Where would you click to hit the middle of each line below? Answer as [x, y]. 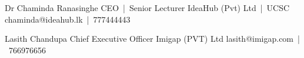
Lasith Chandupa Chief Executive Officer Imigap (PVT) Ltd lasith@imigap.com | [152, 39]
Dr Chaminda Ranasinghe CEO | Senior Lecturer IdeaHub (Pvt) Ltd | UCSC [147, 8]
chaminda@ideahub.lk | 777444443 [68, 19]
